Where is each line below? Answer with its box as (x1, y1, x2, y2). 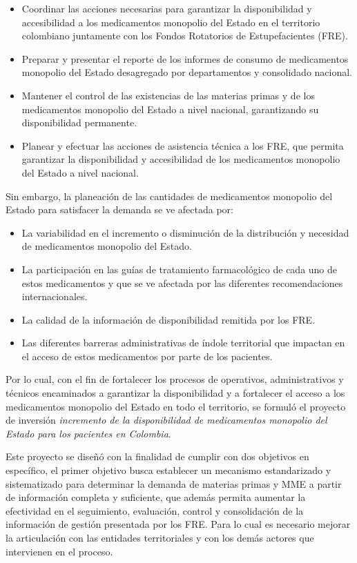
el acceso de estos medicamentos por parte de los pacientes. (21, 348, 273, 363)
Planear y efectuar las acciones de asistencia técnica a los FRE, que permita (21, 138, 344, 152)
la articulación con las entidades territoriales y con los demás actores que (6, 531, 314, 544)
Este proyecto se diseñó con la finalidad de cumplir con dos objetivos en (6, 449, 309, 464)
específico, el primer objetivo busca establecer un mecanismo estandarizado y (6, 463, 331, 477)
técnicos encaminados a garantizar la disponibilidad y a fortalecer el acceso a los (6, 386, 345, 400)
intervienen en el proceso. (6, 544, 113, 558)
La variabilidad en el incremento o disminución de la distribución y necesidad (21, 225, 349, 239)
